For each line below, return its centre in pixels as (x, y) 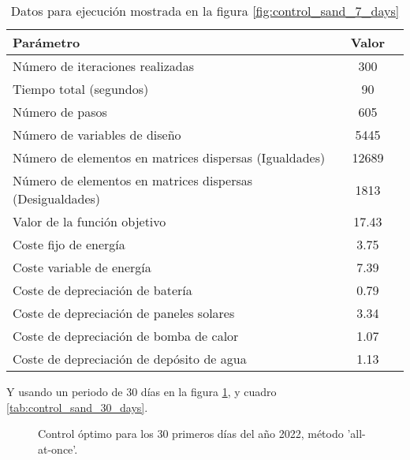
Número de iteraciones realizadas (104, 66)
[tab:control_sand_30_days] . (77, 407)
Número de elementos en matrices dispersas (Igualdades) (169, 157)
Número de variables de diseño (97, 135)
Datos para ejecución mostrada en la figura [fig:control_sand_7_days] (205, 11)
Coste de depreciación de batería (102, 290)
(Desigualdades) (57, 198)
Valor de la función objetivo (89, 221)
